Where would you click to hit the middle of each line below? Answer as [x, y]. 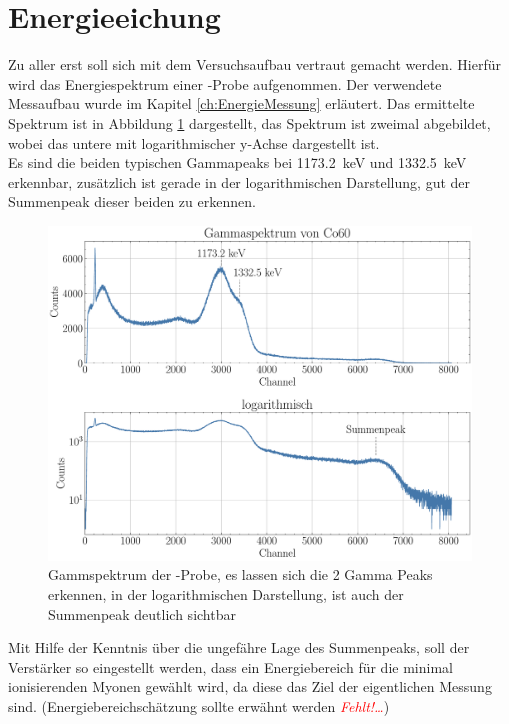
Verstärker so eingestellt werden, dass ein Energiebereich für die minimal [230, 666]
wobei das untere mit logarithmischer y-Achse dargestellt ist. [194, 142]
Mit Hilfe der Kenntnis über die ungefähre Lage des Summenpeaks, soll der [239, 647]
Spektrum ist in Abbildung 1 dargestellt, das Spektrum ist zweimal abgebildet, [249, 122]
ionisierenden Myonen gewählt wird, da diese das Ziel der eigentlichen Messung [250, 686]
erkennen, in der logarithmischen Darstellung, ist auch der [226, 594]
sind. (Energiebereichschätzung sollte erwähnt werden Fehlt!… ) [199, 706]
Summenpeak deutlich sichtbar [142, 613]
